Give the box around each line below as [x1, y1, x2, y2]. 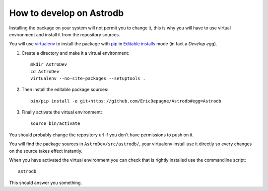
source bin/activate [30, 121, 80, 126]
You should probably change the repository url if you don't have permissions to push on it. [9, 132, 194, 138]
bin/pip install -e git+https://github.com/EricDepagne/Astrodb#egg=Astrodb [30, 98, 222, 104]
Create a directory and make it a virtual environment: [21, 50, 130, 56]
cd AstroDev [30, 69, 60, 74]
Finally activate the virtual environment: [21, 109, 102, 115]
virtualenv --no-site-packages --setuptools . [30, 75, 146, 81]
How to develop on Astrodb [9, 7, 124, 18]
